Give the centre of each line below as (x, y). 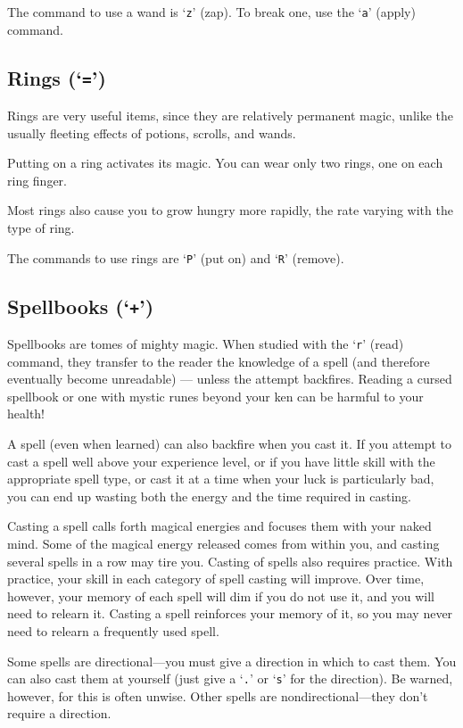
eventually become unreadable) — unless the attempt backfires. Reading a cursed (230, 379)
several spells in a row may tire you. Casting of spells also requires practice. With (230, 561)
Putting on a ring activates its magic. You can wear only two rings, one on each (225, 163)
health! (26, 414)
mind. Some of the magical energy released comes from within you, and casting (223, 544)
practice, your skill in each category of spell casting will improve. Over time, (216, 579)
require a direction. (59, 713)
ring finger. (37, 180)
